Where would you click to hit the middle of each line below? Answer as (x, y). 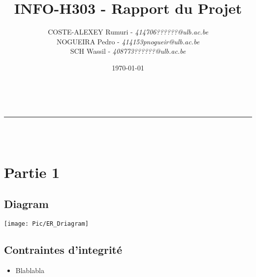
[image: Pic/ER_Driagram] (46, 224)
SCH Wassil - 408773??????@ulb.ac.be (128, 51)
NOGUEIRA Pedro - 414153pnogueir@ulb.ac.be (128, 41)
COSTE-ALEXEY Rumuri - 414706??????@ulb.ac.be (128, 32)
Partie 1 (32, 172)
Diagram (26, 204)
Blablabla (30, 270)
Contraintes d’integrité (63, 249)
